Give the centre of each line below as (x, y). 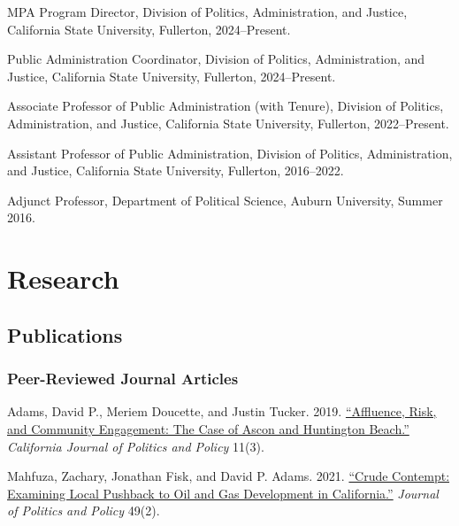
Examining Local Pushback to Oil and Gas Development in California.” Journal (223, 493)
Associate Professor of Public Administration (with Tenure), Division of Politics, (226, 106)
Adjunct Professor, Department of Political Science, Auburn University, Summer (225, 200)
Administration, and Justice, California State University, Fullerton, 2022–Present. (228, 123)
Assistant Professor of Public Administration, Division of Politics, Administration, (230, 153)
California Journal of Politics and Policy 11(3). (136, 446)
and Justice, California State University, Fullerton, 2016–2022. (176, 170)
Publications (65, 334)
